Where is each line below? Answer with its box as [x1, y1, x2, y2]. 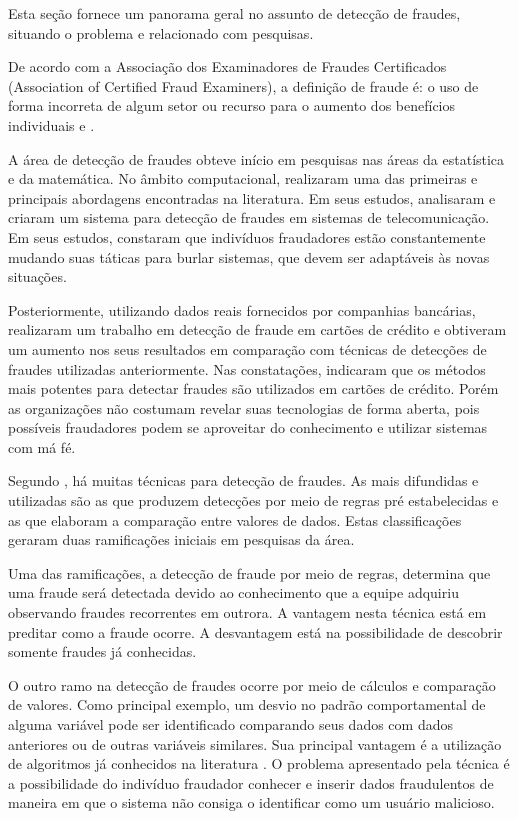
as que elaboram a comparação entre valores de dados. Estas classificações [8, 509, 462, 530]
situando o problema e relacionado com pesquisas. [8, 22, 314, 43]
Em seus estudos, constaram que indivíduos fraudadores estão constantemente [8, 226, 486, 247]
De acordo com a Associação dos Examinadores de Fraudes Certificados [8, 56, 447, 77]
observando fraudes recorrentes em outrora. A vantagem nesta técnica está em [8, 602, 487, 623]
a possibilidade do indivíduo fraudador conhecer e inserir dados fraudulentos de [8, 772, 494, 793]
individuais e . [8, 114, 95, 135]
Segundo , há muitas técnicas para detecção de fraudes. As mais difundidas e [8, 470, 479, 491]
